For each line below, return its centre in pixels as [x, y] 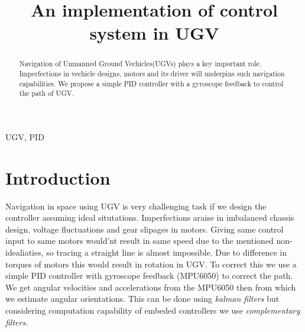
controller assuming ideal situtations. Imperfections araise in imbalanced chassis [150, 217]
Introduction [58, 177]
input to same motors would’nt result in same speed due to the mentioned [139, 241]
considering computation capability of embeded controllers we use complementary [153, 310]
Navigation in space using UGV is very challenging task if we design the [136, 206]
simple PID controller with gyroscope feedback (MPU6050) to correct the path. [149, 275]
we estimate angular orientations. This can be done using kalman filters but [142, 299]
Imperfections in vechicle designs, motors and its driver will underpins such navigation [152, 74]
